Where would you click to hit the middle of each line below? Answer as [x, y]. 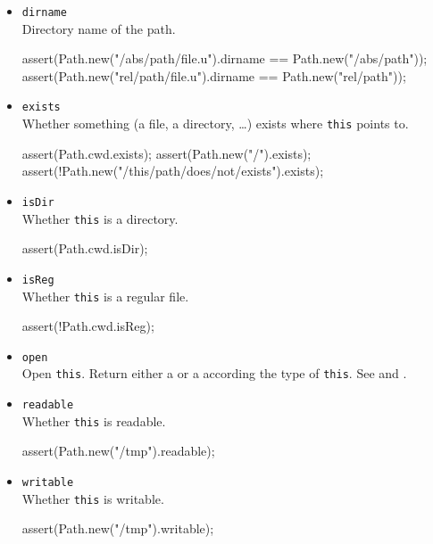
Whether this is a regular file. [105, 296]
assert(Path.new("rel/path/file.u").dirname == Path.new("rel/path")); [214, 75]
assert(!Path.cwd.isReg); [88, 326]
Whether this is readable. [94, 420]
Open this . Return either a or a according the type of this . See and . [214, 373]
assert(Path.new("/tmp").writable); [118, 528]
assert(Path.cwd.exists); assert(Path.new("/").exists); [167, 153]
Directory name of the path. [99, 28]
